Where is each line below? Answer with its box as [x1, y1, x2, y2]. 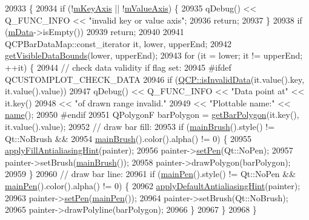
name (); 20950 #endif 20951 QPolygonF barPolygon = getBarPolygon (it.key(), [5, 108, 299, 121]
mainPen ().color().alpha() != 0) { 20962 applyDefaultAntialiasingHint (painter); [5, 179, 301, 192]
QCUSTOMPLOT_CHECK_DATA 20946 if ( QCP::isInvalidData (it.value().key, [5, 73, 305, 85]
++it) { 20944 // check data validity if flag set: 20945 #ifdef [5, 60, 231, 73]
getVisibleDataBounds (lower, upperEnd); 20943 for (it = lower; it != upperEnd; [5, 49, 303, 62]
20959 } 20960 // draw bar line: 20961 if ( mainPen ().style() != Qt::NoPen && [5, 167, 296, 180]
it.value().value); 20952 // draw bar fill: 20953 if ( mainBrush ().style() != [5, 120, 275, 132]
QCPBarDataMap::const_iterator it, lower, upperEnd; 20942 [5, 37, 232, 50]
